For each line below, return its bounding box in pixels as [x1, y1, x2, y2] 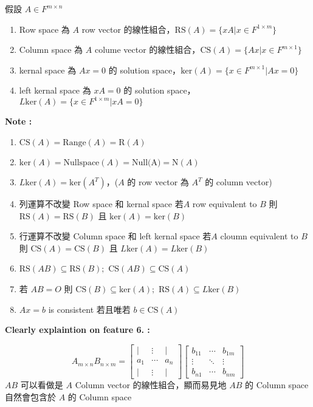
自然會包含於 [5, 390, 56, 403]
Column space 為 [19, 43, 83, 56]
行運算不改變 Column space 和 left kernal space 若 [19, 230, 212, 242]
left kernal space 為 [19, 84, 91, 97]
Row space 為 [19, 22, 70, 35]
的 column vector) [205, 176, 272, 188]
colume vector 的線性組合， [94, 43, 201, 56]
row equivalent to [192, 197, 257, 210]
